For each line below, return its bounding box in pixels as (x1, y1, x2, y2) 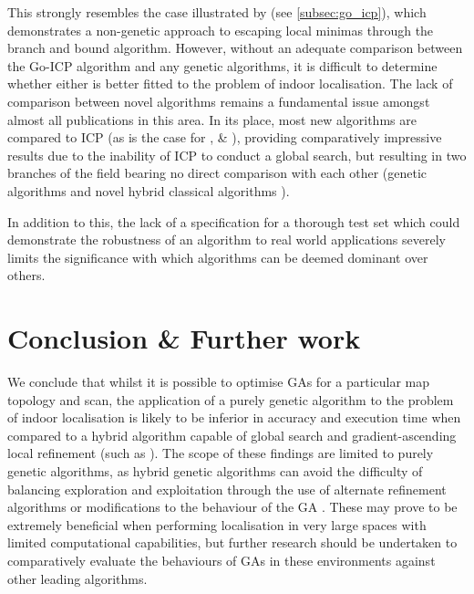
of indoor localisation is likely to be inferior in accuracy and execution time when (7, 408, 461, 427)
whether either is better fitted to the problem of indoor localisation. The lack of (7, 74, 453, 93)
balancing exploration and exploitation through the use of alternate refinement (7, 479, 447, 498)
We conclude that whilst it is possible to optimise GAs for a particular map (7, 372, 430, 391)
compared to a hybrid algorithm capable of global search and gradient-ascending (7, 425, 457, 444)
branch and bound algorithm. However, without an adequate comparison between (7, 38, 463, 57)
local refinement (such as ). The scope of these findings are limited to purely (7, 443, 434, 463)
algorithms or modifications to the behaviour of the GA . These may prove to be (7, 497, 458, 516)
